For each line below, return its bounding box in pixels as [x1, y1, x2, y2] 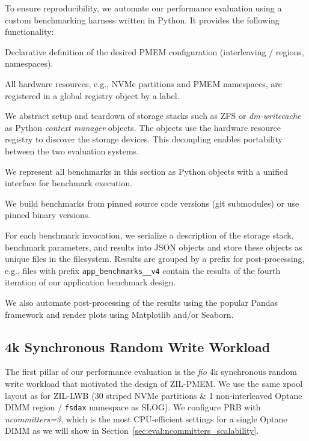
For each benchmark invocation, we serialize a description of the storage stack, [5, 228, 294, 241]
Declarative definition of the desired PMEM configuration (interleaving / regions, [5, 45, 304, 58]
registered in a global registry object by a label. [5, 89, 180, 102]
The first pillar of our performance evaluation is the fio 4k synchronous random [5, 365, 297, 378]
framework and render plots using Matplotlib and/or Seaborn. [5, 308, 234, 320]
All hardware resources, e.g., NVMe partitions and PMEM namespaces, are [5, 77, 283, 90]
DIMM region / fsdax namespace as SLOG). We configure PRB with [5, 401, 261, 413]
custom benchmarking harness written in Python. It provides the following [5, 13, 280, 26]
